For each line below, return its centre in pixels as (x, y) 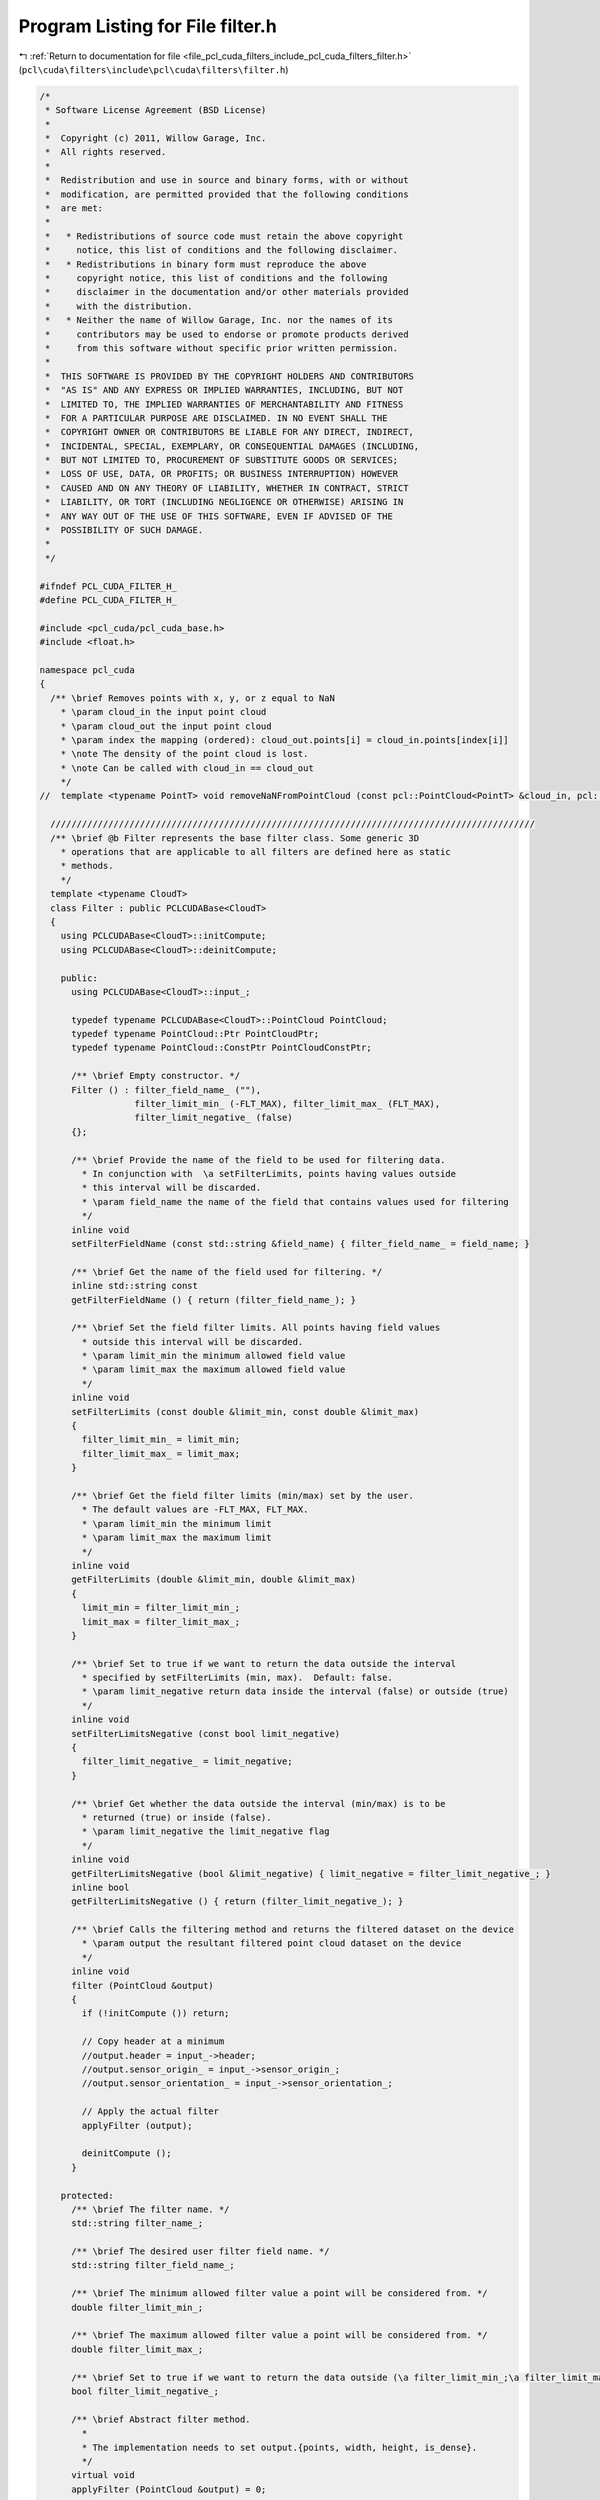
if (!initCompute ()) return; (155, 2013)
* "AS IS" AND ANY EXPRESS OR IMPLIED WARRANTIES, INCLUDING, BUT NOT (224, 390)
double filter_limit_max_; (137, 2349)
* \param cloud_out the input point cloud (166, 726)
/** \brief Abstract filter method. (161, 2419)
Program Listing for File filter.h (147, 26)
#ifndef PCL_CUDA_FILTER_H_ (108, 586)
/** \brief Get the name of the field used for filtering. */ (227, 1271)
